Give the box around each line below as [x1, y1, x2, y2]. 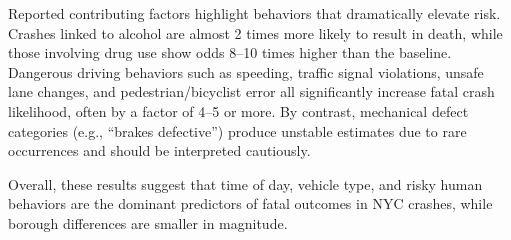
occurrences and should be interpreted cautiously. [8, 140, 311, 161]
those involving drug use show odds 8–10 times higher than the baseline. [8, 42, 452, 63]
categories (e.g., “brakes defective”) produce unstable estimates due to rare [8, 120, 467, 141]
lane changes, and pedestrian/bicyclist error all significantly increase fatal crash [8, 81, 495, 102]
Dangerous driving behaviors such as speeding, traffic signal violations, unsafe [8, 61, 484, 82]
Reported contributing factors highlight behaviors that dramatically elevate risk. [8, 3, 501, 23]
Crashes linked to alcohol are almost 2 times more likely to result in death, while [8, 22, 503, 43]
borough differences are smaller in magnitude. [8, 212, 288, 233]
